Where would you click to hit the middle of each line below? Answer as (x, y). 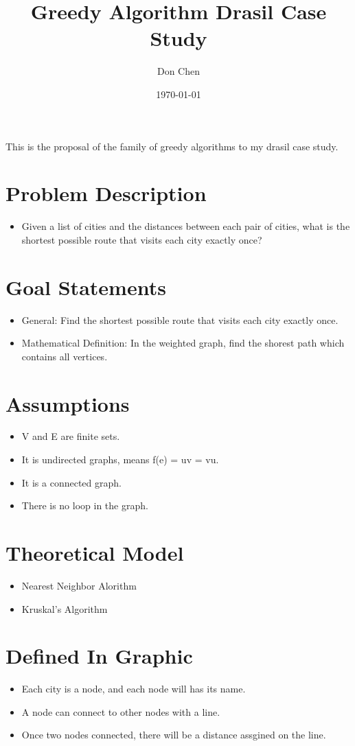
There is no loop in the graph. (85, 505)
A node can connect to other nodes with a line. (121, 711)
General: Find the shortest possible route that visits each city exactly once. (180, 319)
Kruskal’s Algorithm (65, 608)
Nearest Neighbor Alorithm (79, 585)
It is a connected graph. (71, 482)
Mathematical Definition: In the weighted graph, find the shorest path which (183, 343)
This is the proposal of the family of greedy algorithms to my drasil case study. (172, 146)
